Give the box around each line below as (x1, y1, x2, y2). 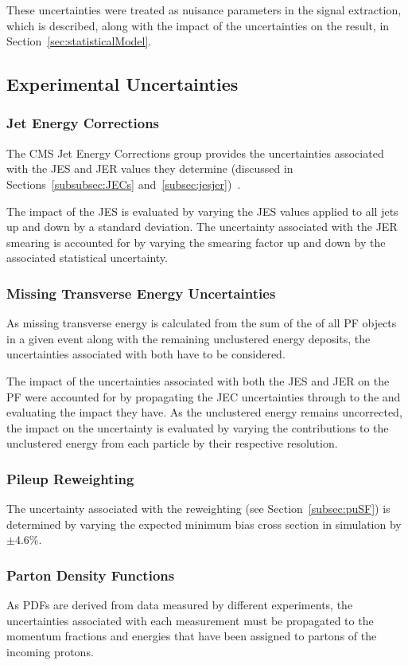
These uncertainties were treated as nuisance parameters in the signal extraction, (6, 2, 402, 18)
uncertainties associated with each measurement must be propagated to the (6, 612, 374, 628)
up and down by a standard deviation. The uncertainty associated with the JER (6, 218, 398, 235)
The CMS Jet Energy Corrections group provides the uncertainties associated (6, 144, 384, 161)
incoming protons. (6, 643, 94, 659)
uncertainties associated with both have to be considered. (6, 346, 286, 362)
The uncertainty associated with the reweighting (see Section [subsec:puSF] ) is (6, 500, 391, 517)
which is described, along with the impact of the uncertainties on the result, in (6, 17, 390, 33)
